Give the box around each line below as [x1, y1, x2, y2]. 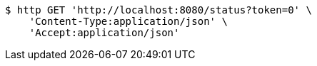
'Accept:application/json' [29, 27, 180, 38]
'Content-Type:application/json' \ [29, 16, 228, 27]
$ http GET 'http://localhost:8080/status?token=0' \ [5, 4, 312, 16]
